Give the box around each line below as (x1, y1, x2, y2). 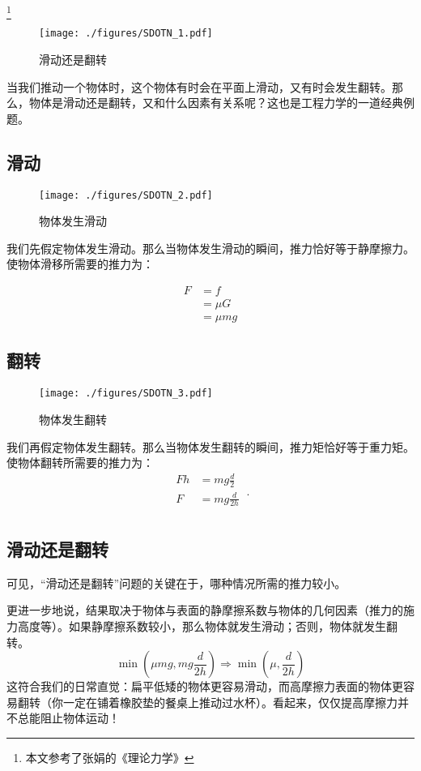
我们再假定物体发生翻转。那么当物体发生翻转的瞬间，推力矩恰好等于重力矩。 (6, 438, 415, 455)
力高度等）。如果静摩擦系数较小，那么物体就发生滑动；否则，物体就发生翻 (6, 617, 398, 634)
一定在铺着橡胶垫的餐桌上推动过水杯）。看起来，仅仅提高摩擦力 (62, 693, 398, 710)
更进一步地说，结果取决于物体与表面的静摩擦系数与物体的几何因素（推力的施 (6, 602, 415, 619)
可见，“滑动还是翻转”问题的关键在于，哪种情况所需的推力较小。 (6, 574, 347, 591)
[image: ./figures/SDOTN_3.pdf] (39, 388, 213, 400)
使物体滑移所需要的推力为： (6, 255, 154, 272)
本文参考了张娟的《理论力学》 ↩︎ (25, 748, 194, 765)
